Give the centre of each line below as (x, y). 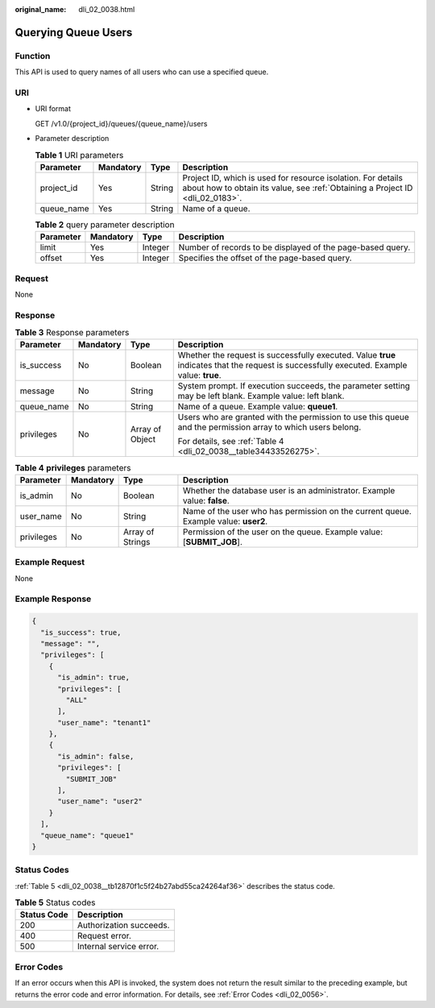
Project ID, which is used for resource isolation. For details (292, 177)
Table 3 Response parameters (72, 333)
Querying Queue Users (74, 32)
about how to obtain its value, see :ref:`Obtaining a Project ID (298, 188)
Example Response (53, 599)
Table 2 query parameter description (105, 225)
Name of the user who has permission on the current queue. (297, 511)
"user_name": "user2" (100, 801)
